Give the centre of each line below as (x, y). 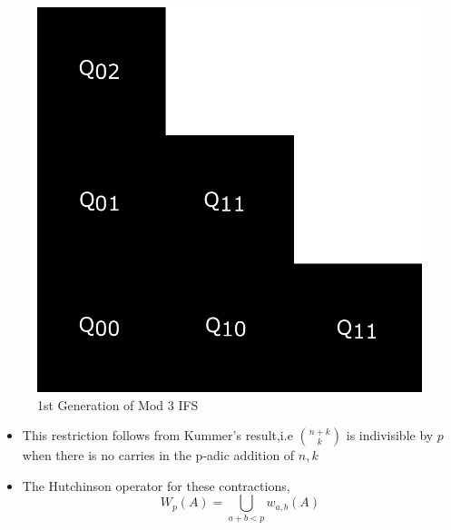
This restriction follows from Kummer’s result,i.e (157, 435)
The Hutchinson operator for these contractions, (156, 485)
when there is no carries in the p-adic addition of (158, 455)
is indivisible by (390, 435)
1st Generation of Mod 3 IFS (118, 404)
